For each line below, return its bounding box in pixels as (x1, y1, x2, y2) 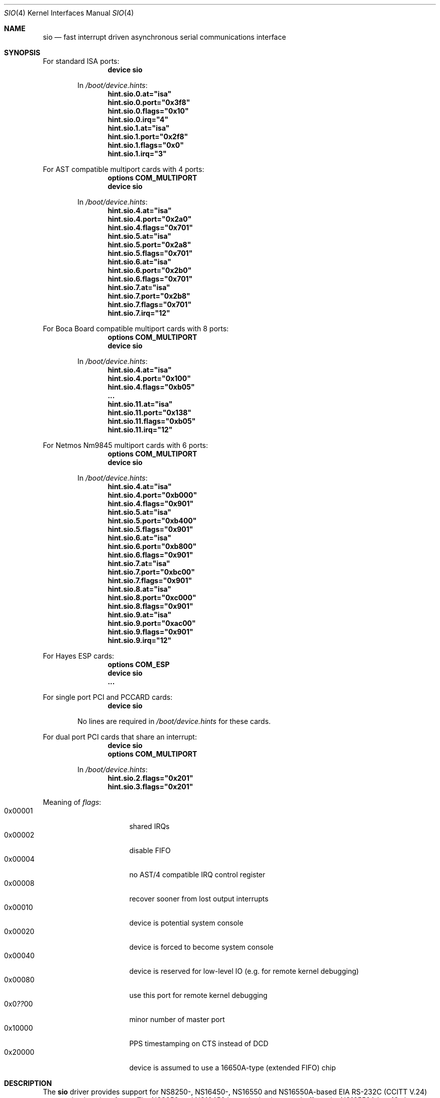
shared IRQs (129, 822, 170, 831)
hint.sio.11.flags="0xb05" (107, 417, 196, 425)
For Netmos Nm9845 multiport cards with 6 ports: (43, 441, 208, 449)
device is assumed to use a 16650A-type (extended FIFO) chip (129, 1063, 336, 1072)
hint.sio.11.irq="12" (107, 425, 173, 434)
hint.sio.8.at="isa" (107, 585, 172, 593)
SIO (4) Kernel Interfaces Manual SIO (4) (4, 9, 134, 17)
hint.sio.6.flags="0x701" (107, 274, 193, 283)
